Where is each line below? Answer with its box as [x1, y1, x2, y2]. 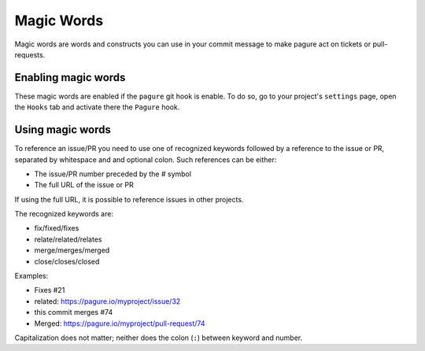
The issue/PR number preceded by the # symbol [34, 169, 192, 179]
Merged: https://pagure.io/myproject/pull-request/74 [34, 319, 205, 328]
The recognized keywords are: [14, 209, 114, 219]
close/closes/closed [34, 257, 100, 266]
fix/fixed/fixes [34, 224, 79, 233]
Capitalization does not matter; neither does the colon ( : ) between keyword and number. [14, 333, 303, 342]
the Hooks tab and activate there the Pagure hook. [14, 102, 180, 112]
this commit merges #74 [34, 308, 113, 317]
